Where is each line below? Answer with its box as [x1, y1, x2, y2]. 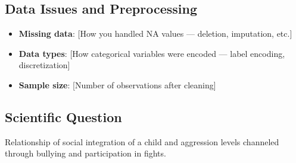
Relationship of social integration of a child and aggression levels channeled [5, 135, 279, 148]
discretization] [18, 59, 70, 71]
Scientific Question [5, 107, 122, 126]
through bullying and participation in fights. [5, 147, 166, 159]
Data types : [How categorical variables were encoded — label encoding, [18, 47, 285, 59]
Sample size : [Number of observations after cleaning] [18, 78, 216, 91]
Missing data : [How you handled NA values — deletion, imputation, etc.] [18, 27, 292, 40]
